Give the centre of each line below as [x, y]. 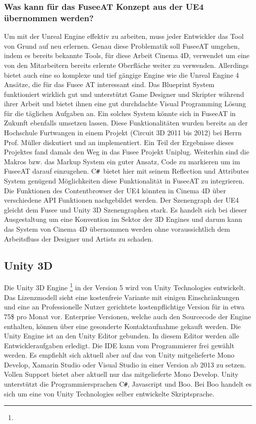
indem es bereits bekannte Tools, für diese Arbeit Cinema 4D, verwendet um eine [127, 55]
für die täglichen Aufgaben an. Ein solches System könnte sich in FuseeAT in [120, 113]
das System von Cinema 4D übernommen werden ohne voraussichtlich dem [117, 229]
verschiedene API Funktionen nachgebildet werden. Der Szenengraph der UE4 [122, 200]
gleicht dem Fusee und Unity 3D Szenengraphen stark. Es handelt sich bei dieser [126, 209]
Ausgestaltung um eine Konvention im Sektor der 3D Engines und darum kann [123, 219]
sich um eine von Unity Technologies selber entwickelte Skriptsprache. [109, 393]
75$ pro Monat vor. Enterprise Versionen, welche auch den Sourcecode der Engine [128, 316]
